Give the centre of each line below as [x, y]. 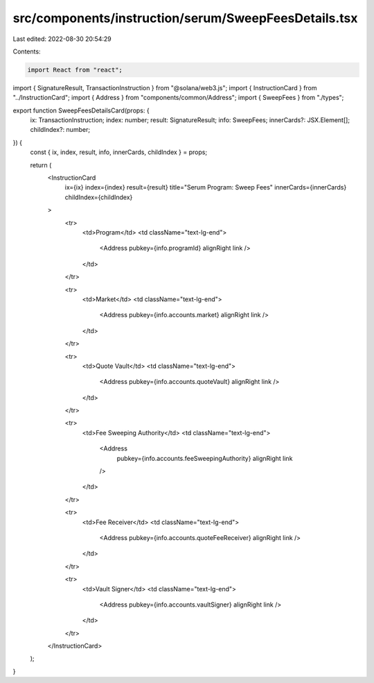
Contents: [27, 51]
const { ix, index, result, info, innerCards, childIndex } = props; [119, 152]
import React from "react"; [75, 70]
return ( [41, 165]
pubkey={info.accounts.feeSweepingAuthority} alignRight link [205, 458]
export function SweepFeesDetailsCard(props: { [81, 110]
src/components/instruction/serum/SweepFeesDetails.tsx [185, 18]
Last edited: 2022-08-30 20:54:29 [62, 39]
